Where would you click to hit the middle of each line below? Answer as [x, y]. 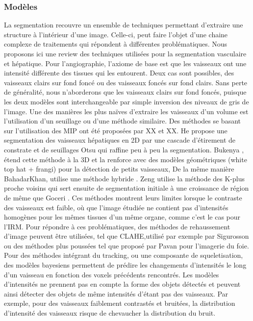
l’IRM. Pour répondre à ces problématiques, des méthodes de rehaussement [117, 226]
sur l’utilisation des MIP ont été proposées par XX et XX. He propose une [116, 130]
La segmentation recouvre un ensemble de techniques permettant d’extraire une [124, 25]
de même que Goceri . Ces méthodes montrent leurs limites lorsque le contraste [123, 197]
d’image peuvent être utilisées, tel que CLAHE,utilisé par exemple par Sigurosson [126, 236]
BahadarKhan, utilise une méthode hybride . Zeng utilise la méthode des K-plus [125, 178]
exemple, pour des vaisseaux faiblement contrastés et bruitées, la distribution [120, 303]
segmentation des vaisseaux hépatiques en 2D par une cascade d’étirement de [120, 140]
